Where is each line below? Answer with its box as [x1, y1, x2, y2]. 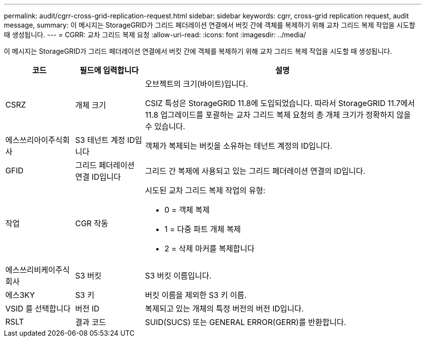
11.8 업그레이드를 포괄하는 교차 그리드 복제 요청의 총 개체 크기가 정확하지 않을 [145, 110, 411, 120]
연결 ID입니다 [75, 172, 121, 182]
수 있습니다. [145, 122, 185, 131]
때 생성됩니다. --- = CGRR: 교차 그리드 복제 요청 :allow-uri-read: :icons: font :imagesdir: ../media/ [4, 31, 306, 39]
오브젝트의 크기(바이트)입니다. [145, 79, 248, 89]
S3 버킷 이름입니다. [145, 271, 212, 280]
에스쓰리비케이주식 [5, 265, 70, 275]
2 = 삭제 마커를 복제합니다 [164, 244, 255, 253]
